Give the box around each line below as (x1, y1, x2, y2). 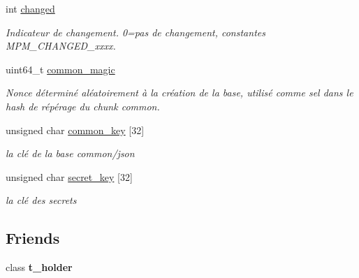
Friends (6, 227, 60, 249)
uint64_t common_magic (6, 61, 115, 76)
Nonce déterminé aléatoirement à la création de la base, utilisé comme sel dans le (6, 85, 353, 100)
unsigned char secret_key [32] (6, 169, 133, 184)
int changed (6, 1, 55, 15)
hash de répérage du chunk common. (6, 98, 160, 113)
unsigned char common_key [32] (6, 122, 145, 137)
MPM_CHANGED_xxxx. (6, 38, 116, 53)
